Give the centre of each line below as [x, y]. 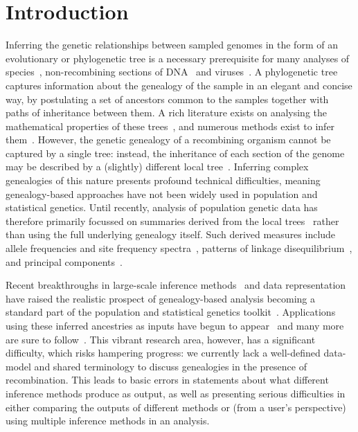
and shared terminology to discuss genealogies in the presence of [170, 366]
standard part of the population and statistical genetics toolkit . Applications [171, 312]
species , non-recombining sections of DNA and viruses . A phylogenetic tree [172, 72]
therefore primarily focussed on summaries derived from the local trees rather [172, 220]
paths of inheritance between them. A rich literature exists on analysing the [167, 112]
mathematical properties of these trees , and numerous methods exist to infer [170, 126]
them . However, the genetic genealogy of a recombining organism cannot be [168, 139]
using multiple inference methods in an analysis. [108, 421]
